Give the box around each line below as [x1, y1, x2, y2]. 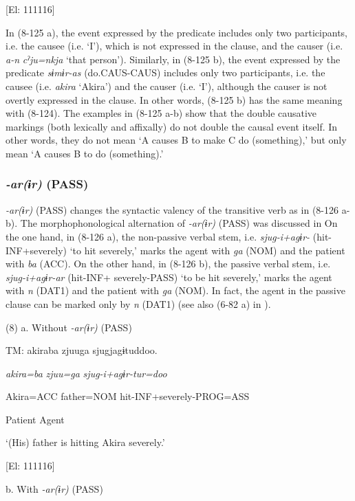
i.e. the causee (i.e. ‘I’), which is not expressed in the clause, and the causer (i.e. [6, 38, 343, 53]
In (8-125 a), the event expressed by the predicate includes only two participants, [6, 25, 348, 39]
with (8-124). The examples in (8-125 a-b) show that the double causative [6, 106, 317, 120]
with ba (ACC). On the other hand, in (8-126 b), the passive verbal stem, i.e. [6, 256, 331, 271]
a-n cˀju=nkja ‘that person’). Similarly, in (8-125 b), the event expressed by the [6, 52, 341, 66]
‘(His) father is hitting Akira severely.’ [6, 435, 165, 449]
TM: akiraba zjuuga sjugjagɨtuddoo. [6, 343, 158, 357]
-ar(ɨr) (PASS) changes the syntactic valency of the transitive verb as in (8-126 [6, 202, 338, 216]
